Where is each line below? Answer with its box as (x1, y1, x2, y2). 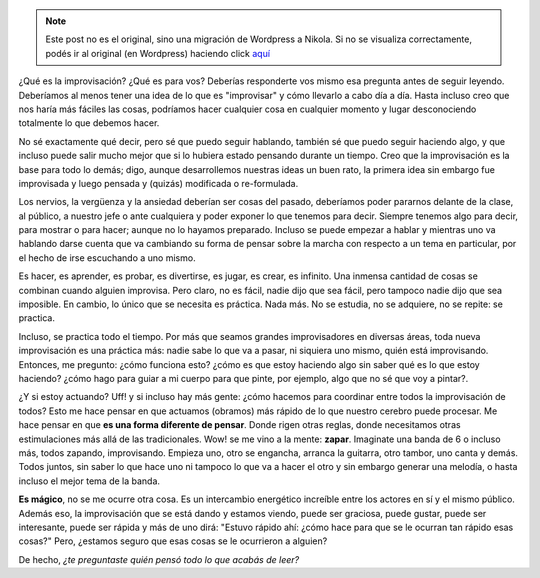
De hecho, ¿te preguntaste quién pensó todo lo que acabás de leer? (18, 553, 300, 565)
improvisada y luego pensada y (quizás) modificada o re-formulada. (18, 177, 299, 189)
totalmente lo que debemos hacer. (18, 117, 160, 129)
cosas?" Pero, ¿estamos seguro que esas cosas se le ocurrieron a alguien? (18, 535, 328, 547)
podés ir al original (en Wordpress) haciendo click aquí (45, 47, 270, 59)
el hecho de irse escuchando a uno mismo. (18, 251, 196, 264)
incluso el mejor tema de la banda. (18, 475, 160, 487)
